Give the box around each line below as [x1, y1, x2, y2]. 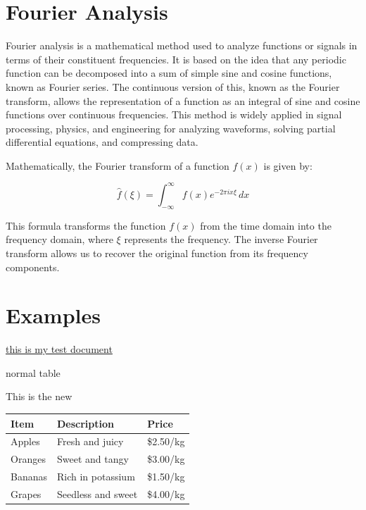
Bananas [11, 469, 47, 484]
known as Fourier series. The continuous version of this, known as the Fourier [6, 79, 340, 94]
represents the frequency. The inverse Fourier [124, 232, 318, 247]
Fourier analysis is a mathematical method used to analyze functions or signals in [6, 38, 358, 53]
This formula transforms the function [6, 218, 166, 232]
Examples [6, 301, 101, 330]
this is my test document [6, 342, 113, 356]
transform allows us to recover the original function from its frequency [6, 245, 308, 260]
